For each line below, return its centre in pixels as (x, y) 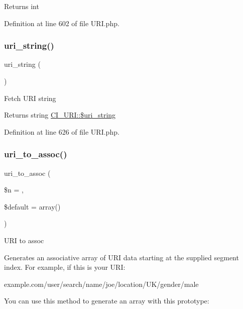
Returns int (22, 6)
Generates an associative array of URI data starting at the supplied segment (122, 257)
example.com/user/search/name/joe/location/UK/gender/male (101, 284)
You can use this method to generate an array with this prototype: (107, 301)
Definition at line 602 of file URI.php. (62, 23)
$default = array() (32, 206)
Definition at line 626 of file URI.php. (62, 131)
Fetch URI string (30, 98)
